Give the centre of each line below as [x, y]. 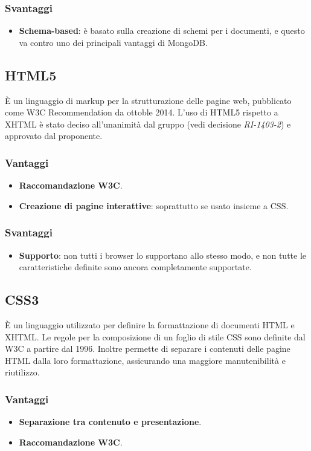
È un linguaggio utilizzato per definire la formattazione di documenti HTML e [150, 325]
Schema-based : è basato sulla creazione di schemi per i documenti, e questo [162, 31]
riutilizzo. [22, 372]
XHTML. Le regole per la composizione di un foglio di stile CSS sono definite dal [155, 336]
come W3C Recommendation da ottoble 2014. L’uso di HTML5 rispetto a [142, 112]
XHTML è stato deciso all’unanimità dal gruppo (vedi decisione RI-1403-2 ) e [148, 124]
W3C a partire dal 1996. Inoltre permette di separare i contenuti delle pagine [148, 349]
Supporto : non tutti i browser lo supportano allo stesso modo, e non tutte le [163, 255]
